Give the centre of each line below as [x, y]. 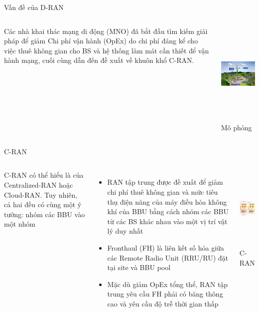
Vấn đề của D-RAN [34, 7]
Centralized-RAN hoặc [39, 184]
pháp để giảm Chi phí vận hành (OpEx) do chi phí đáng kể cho [101, 41]
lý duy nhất [125, 231]
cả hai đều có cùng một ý [43, 204]
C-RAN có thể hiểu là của [44, 175]
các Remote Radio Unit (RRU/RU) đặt [168, 257]
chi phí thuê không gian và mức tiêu [163, 191]
